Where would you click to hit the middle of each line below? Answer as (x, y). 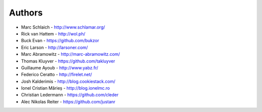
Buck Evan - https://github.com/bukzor (60, 41)
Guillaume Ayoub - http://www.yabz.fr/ (60, 67)
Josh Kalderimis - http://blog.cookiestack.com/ (68, 81)
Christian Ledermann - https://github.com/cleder (70, 95)
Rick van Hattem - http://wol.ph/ (53, 33)
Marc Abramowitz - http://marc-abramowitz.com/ (71, 54)
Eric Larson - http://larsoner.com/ (55, 47)
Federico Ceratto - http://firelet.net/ (57, 75)
